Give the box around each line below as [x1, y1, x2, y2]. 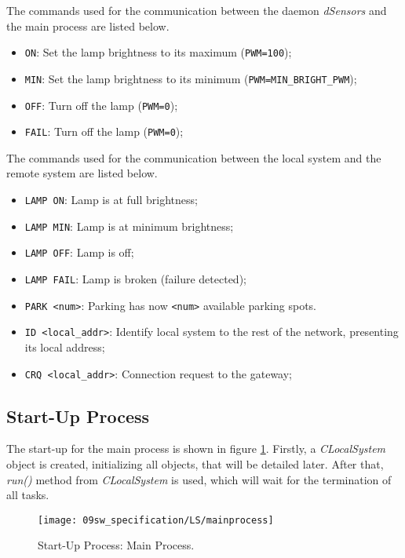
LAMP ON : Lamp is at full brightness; [24, 191, 198, 207]
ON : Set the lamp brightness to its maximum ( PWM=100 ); [24, 44, 292, 60]
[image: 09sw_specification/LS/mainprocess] [38, 514, 274, 526]
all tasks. [6, 487, 49, 503]
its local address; [24, 338, 105, 355]
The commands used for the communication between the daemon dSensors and [6, 2, 387, 18]
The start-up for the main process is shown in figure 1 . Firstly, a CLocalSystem [6, 440, 386, 457]
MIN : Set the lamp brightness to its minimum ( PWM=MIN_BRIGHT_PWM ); [24, 70, 357, 86]
